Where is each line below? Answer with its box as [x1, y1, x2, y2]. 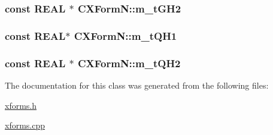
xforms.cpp [5, 119, 45, 131]
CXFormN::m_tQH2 [77, 55, 181, 70]
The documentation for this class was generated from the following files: [5, 79, 269, 91]
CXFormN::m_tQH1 [74, 28, 177, 43]
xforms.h [5, 99, 37, 111]
